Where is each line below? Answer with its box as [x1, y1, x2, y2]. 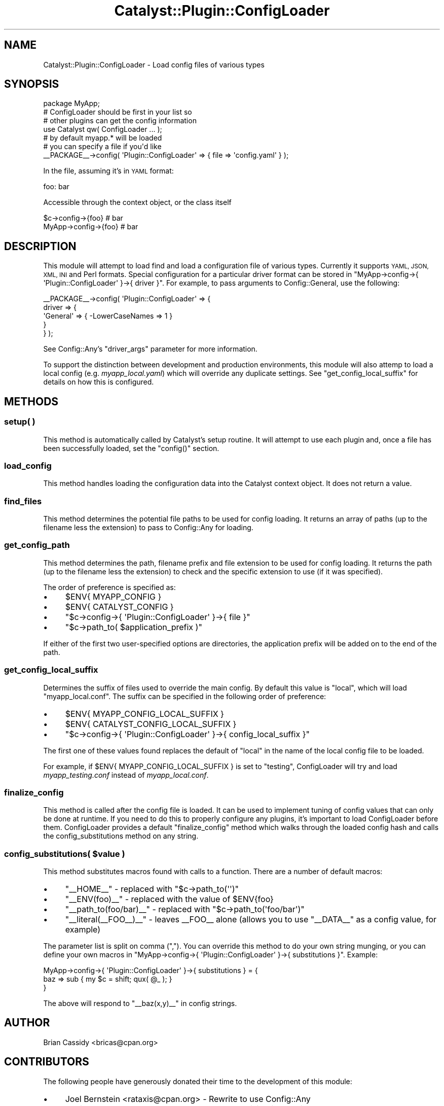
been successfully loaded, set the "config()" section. [43, 443, 219, 453]
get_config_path [4, 540, 70, 550]
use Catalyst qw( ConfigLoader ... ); [43, 125, 162, 134]
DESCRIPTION [4, 239, 77, 253]
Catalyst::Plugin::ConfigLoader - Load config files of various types [43, 60, 265, 69]
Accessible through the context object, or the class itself [43, 198, 232, 207]
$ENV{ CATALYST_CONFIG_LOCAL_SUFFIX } [65, 718, 237, 729]
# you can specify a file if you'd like [43, 142, 162, 151]
